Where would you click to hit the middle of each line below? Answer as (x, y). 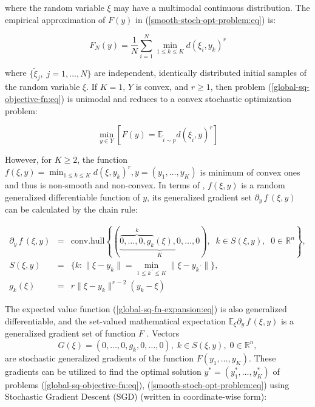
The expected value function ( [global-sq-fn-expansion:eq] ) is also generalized (146, 309)
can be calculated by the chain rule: (71, 209)
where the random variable (55, 7)
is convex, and (162, 87)
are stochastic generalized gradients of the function (100, 357)
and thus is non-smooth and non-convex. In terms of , (105, 185)
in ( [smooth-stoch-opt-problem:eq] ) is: (206, 19)
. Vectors (163, 333)
